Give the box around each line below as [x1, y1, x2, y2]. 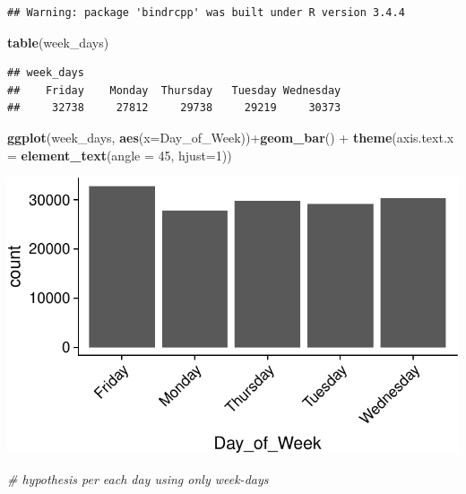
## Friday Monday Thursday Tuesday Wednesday [7, 83, 341, 97]
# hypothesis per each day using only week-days [7, 470, 269, 489]
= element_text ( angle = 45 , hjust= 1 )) [7, 145, 232, 164]
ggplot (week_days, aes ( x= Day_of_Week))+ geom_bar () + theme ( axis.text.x [7, 127, 454, 146]
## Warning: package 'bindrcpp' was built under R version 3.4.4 [7, 6, 405, 19]
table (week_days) [7, 32, 109, 51]
